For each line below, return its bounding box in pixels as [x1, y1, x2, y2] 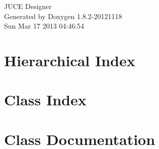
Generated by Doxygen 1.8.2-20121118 [4, 11, 122, 21]
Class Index [4, 89, 87, 110]
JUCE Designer [4, 1, 52, 11]
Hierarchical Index [4, 50, 135, 70]
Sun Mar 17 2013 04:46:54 [4, 21, 85, 31]
